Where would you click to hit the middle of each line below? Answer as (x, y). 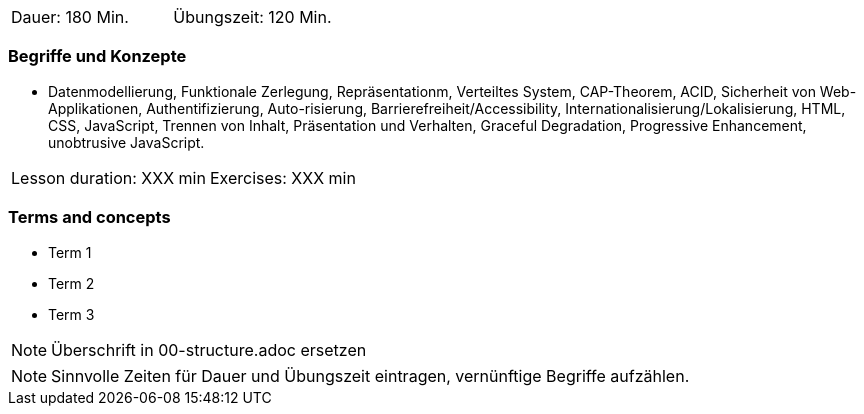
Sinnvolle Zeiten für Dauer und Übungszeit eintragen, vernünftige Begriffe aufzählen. (370, 375)
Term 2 (71, 283)
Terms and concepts (89, 217)
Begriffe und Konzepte (97, 56)
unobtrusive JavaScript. (126, 142)
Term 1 (70, 252)
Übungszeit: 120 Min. (252, 17)
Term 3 (71, 314)
